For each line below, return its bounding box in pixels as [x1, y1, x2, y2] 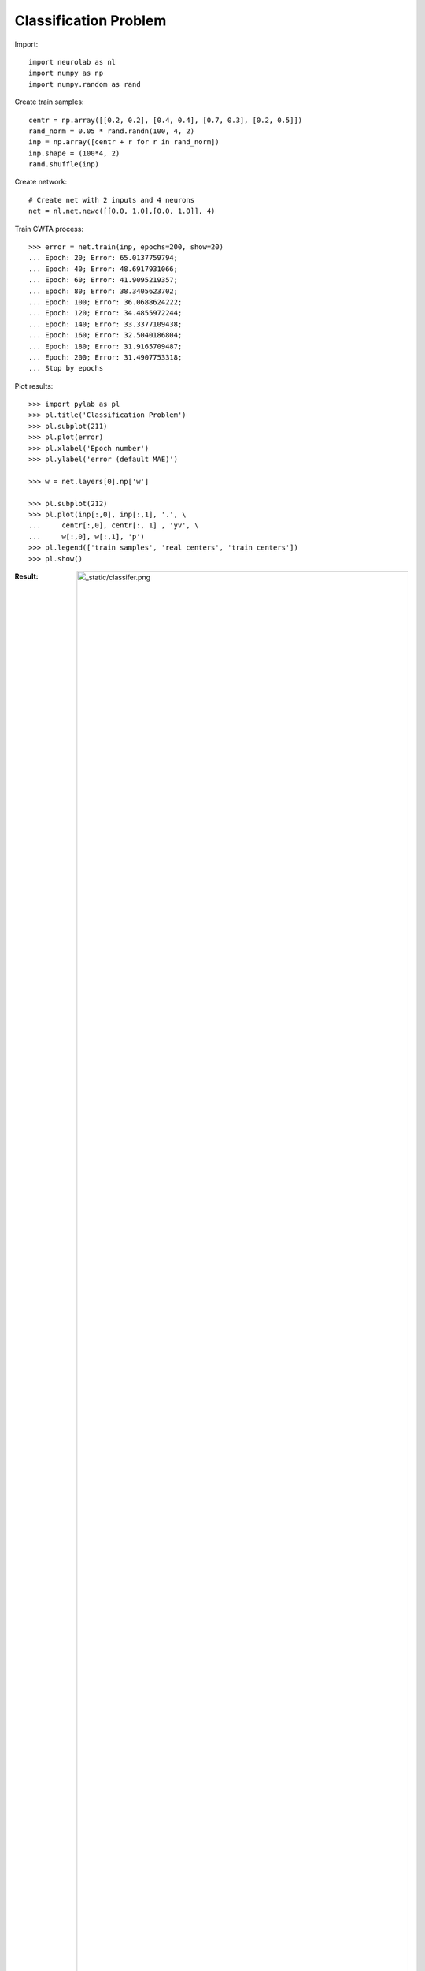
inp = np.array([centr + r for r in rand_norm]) [28, 138, 220, 147]
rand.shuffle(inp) [28, 160, 100, 169]
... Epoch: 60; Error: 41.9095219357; [28, 276, 179, 285]
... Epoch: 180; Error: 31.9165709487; [28, 341, 183, 351]
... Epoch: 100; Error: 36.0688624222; [28, 297, 183, 307]
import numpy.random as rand [28, 80, 141, 88]
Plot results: [14, 381, 54, 390]
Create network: [14, 177, 67, 187]
